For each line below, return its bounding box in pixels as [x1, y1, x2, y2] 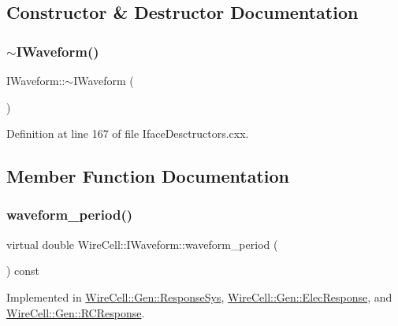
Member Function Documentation [6, 164, 290, 188]
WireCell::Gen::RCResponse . [6, 304, 145, 320]
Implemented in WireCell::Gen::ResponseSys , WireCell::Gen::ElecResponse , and [6, 288, 392, 305]
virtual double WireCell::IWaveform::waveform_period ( [6, 235, 278, 252]
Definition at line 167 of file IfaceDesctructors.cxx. [6, 125, 249, 142]
